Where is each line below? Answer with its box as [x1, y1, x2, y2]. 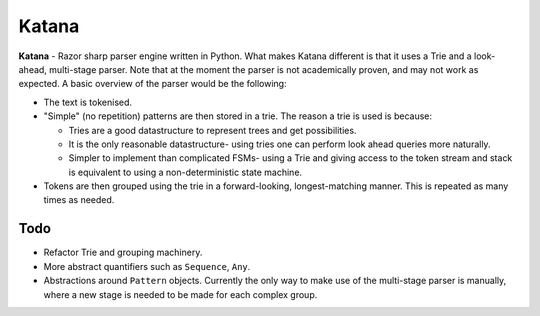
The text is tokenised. [43, 96, 133, 108]
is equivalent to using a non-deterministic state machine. [68, 166, 303, 178]
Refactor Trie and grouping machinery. [43, 246, 203, 259]
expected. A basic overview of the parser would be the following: [18, 78, 287, 90]
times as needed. [43, 194, 115, 206]
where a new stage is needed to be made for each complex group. [43, 288, 318, 300]
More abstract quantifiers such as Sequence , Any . [43, 260, 251, 272]
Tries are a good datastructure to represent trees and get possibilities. [68, 124, 357, 136]
